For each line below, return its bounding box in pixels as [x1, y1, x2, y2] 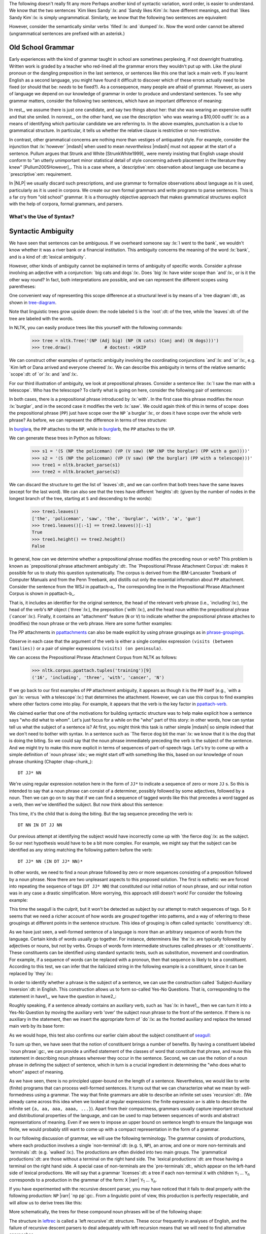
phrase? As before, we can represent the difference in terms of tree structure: [9, 417, 167, 423]
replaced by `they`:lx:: [9, 970, 54, 976]
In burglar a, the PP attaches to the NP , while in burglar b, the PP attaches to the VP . [9, 426, 175, 432]
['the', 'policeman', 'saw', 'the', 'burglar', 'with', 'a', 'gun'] [32, 516, 201, 521]
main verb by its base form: [9, 1023, 65, 1029]
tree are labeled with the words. [9, 315, 74, 321]
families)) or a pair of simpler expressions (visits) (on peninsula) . [9, 645, 163, 651]
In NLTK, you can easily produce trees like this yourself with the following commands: [9, 325, 183, 331]
